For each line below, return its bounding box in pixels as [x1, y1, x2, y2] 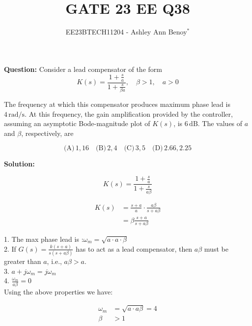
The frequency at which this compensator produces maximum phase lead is [4, 99, 230, 109]
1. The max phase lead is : [4, 233, 84, 244]
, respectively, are [21, 128, 74, 138]
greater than [4, 256, 41, 266]
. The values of [197, 118, 243, 129]
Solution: [4, 159, 35, 169]
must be [204, 243, 228, 254]
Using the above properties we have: [4, 286, 113, 296]
